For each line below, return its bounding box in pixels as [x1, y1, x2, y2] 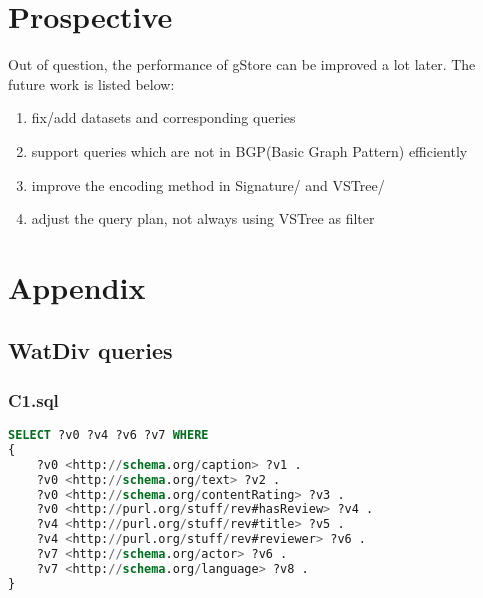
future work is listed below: [8, 73, 175, 94]
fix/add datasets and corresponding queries [31, 107, 296, 128]
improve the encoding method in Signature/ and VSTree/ [31, 174, 385, 195]
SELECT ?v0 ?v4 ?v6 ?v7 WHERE [8, 428, 209, 443]
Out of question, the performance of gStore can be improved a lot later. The [8, 54, 476, 75]
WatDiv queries [8, 335, 173, 366]
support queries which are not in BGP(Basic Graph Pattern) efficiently [31, 140, 468, 161]
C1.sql [8, 387, 59, 412]
